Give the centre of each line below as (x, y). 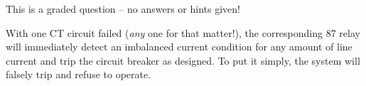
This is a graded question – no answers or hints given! (123, 9)
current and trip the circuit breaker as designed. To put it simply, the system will (183, 60)
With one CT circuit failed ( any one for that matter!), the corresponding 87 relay (183, 32)
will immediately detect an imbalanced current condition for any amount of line (179, 47)
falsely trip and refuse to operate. (79, 74)
